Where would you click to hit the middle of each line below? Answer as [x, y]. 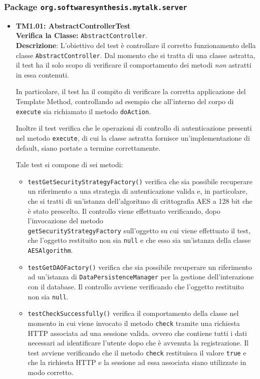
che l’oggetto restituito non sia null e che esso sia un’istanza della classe [139, 240]
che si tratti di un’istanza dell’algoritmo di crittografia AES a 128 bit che [140, 201]
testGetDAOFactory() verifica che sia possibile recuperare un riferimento [140, 267]
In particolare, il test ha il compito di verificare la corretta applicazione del [131, 91]
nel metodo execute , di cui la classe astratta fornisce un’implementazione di [133, 137]
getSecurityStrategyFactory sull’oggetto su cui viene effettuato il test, [139, 230]
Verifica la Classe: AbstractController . [81, 35]
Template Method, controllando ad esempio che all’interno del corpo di [125, 101]
